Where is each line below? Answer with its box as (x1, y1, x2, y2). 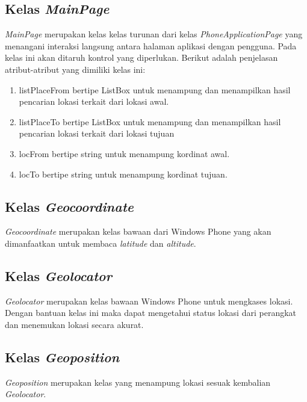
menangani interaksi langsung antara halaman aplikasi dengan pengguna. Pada (5, 39, 297, 52)
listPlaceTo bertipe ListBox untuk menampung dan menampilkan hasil (19, 115, 281, 128)
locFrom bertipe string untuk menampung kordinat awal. (19, 147, 230, 159)
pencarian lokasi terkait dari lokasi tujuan (19, 127, 175, 140)
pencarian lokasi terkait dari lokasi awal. (19, 95, 169, 108)
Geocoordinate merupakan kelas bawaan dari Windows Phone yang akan (5, 225, 271, 238)
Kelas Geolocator (5, 266, 112, 285)
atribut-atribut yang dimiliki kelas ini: (5, 63, 146, 75)
